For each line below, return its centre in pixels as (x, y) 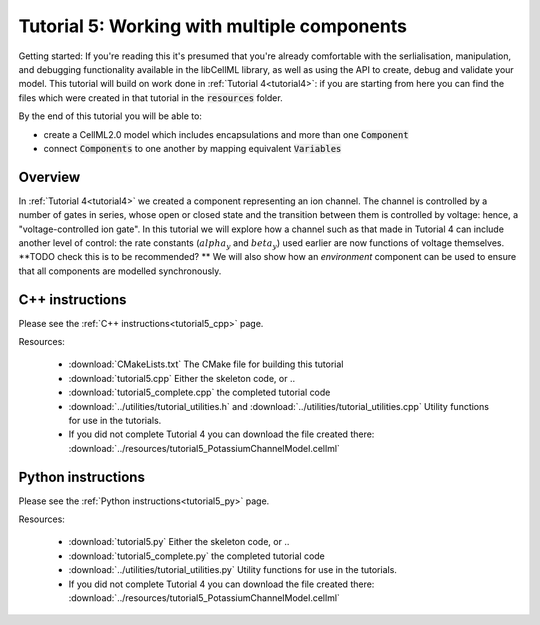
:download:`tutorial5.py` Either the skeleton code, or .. (179, 542)
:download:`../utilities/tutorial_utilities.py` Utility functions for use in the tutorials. (232, 570)
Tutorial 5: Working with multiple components (212, 26)
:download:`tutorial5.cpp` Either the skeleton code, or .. (181, 378)
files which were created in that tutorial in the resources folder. (151, 97)
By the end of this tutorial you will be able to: (110, 116)
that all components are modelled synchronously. (120, 271)
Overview (49, 176)
